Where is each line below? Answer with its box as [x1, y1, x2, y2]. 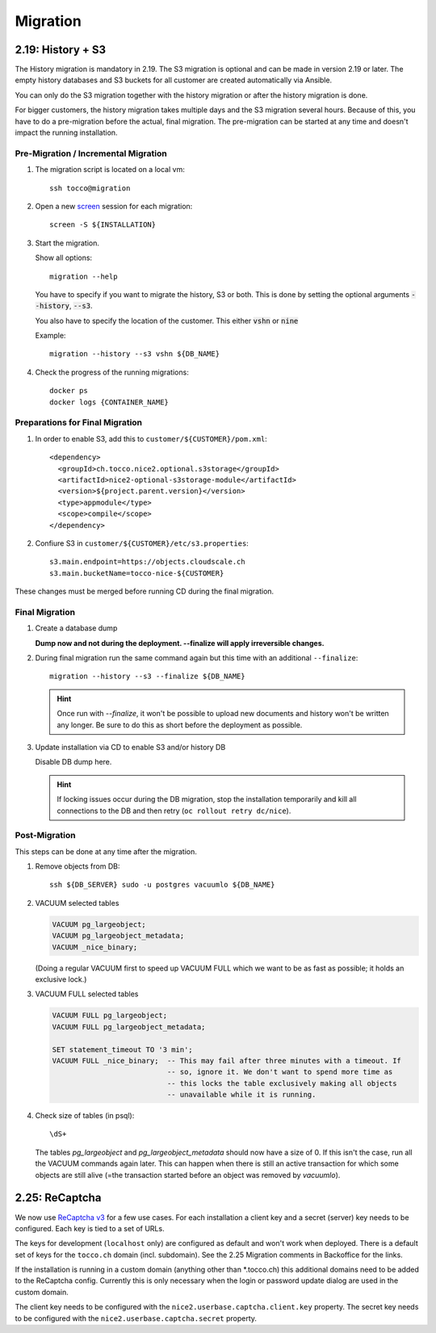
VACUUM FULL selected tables [35, 989, 139, 999]
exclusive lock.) [35, 974, 87, 984]
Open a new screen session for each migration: [35, 201, 193, 211]
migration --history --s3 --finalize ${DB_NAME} [49, 672, 245, 681]
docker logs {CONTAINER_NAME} [49, 397, 170, 407]
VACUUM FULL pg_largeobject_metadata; [52, 1022, 206, 1031]
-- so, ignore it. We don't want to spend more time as [166, 1067, 393, 1077]
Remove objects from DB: [35, 861, 120, 871]
